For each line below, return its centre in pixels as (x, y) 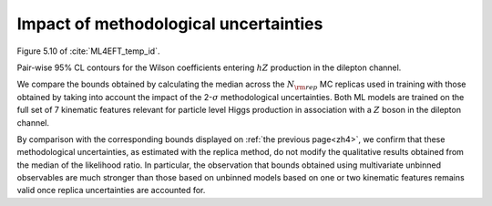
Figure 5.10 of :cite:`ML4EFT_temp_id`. (88, 51)
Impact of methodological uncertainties (170, 24)
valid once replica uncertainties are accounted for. (111, 191)
